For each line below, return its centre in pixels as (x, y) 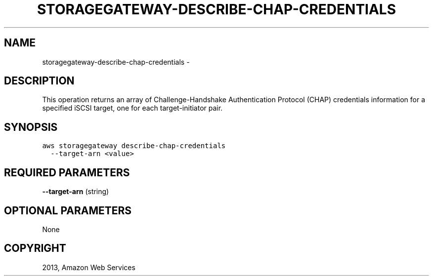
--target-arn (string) (76, 192)
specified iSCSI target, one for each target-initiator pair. (132, 108)
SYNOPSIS (31, 127)
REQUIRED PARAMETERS (67, 172)
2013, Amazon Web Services (89, 267)
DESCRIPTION (39, 81)
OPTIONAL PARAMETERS (68, 210)
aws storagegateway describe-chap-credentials (134, 146)
